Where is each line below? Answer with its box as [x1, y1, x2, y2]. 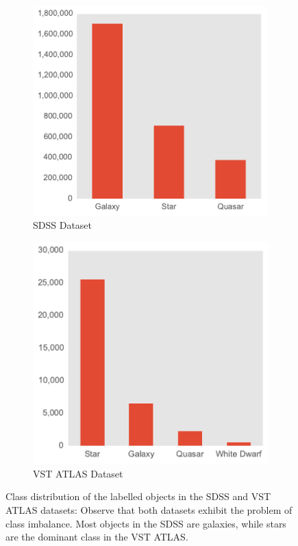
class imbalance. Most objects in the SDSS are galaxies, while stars [5, 516, 286, 530]
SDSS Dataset [33, 218, 92, 232]
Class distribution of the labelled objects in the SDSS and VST [5, 489, 271, 504]
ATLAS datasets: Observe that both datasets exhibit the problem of [5, 503, 293, 517]
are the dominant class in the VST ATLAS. [5, 530, 188, 544]
